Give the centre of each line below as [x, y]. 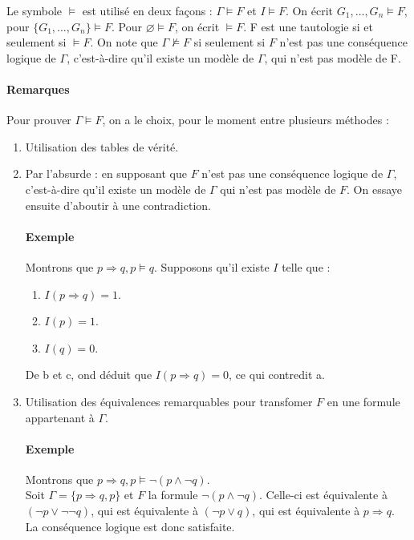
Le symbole [34, 10]
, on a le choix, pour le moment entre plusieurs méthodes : [246, 120]
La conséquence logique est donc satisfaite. [130, 526]
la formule [173, 495]
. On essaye [374, 189]
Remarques [38, 89]
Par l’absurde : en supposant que [106, 173]
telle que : [306, 266]
